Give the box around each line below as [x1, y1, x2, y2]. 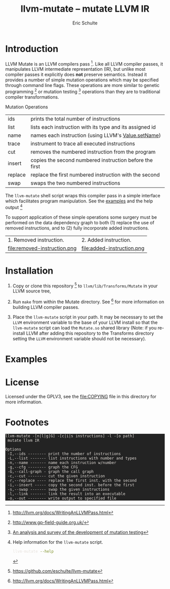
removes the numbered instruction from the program [30, 149, 156, 155]
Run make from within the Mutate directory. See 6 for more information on [12, 298, 164, 305]
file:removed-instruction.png [8, 245, 77, 252]
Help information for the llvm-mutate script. [12, 539, 103, 545]
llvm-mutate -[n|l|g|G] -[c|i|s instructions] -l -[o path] [5, 433, 135, 438]
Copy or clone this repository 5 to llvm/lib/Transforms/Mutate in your [12, 282, 158, 289]
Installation [5, 265, 54, 276]
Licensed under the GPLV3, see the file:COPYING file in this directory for [5, 394, 157, 400]
